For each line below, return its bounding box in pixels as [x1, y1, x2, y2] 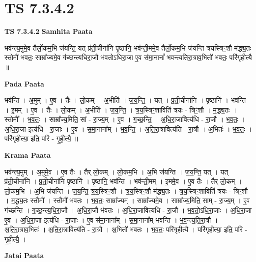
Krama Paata [4, 150, 51, 160]
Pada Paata [4, 78, 44, 88]
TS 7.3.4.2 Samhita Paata [4, 26, 93, 36]
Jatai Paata [4, 250, 44, 261]
